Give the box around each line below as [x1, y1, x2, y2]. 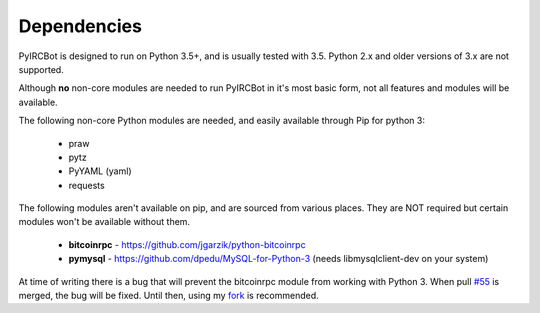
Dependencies [18, 15, 142, 37]
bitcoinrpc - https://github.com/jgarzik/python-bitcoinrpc [68, 238, 306, 250]
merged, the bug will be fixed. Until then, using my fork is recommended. [18, 290, 319, 302]
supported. [18, 63, 64, 75]
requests [68, 179, 105, 191]
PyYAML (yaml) [68, 165, 132, 177]
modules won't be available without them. [18, 216, 190, 228]
